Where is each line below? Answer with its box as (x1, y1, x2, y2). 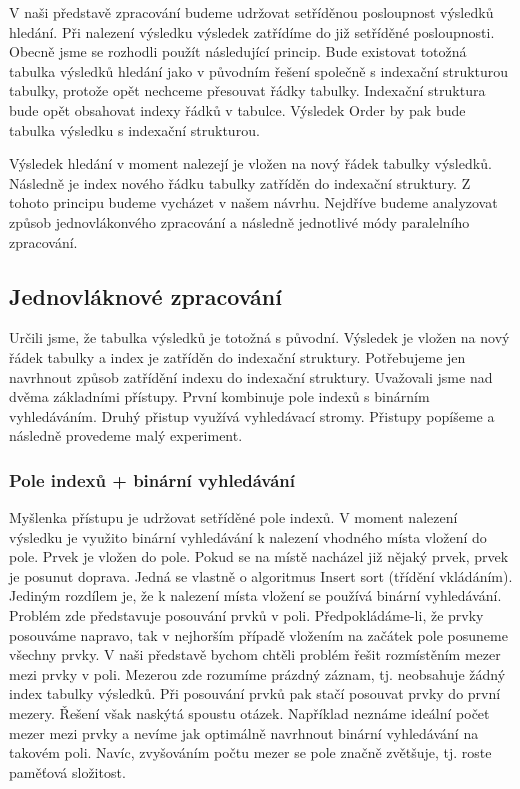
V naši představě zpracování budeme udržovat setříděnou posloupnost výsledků (9, 2, 494, 22)
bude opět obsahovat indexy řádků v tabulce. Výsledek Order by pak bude (9, 99, 466, 120)
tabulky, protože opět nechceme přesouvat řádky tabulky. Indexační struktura (9, 80, 486, 101)
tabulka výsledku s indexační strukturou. (9, 119, 260, 140)
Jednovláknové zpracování (9, 280, 282, 311)
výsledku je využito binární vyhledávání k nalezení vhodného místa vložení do (9, 526, 487, 547)
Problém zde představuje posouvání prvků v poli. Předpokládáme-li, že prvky (9, 605, 484, 626)
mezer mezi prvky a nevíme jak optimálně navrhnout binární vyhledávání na (9, 722, 479, 743)
